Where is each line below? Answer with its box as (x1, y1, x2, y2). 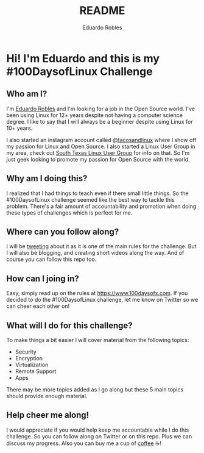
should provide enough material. (6, 393, 88, 399)
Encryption (15, 355, 43, 362)
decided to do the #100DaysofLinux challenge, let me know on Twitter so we (6, 296, 199, 304)
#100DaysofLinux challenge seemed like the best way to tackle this (6, 196, 175, 203)
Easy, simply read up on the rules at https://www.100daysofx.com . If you (6, 290, 188, 297)
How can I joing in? (6, 273, 79, 284)
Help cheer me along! (6, 410, 90, 421)
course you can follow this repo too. (6, 255, 97, 263)
